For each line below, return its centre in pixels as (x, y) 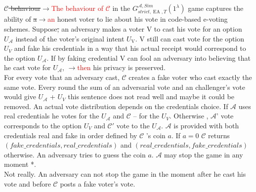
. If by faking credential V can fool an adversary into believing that (149, 58)
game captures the (216, 8)
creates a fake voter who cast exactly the (190, 77)
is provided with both (206, 125)
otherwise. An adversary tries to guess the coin (75, 154)
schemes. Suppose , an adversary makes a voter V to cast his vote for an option (123, 29)
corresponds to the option (43, 125)
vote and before (27, 183)
